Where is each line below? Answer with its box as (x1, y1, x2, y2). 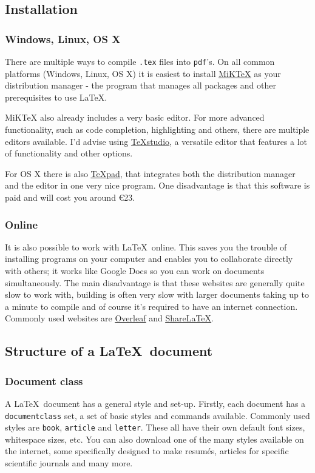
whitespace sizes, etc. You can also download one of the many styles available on (5, 432, 304, 445)
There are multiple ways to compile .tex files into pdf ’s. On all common (5, 55, 275, 67)
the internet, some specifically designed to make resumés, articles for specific (5, 444, 289, 457)
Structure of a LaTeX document (5, 341, 213, 360)
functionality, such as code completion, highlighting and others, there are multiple (5, 123, 310, 136)
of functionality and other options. (5, 147, 133, 159)
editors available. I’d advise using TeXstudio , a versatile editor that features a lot (5, 135, 308, 147)
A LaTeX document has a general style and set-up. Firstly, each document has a (5, 397, 306, 409)
